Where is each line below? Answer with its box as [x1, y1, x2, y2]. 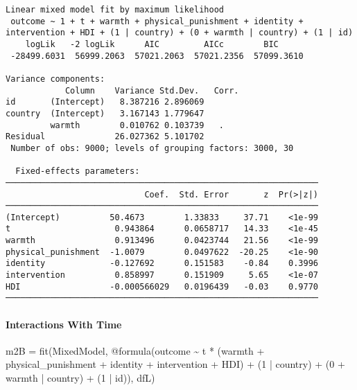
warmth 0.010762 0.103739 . [50, 120, 224, 130]
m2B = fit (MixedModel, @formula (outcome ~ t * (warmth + [6, 343, 265, 357]
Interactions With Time [6, 317, 122, 331]
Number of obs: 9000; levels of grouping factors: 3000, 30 [10, 143, 294, 153]
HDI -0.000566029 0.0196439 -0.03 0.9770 [6, 281, 319, 292]
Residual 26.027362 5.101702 [6, 132, 204, 142]
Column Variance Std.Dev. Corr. [64, 85, 239, 96]
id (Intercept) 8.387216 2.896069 [6, 97, 204, 107]
